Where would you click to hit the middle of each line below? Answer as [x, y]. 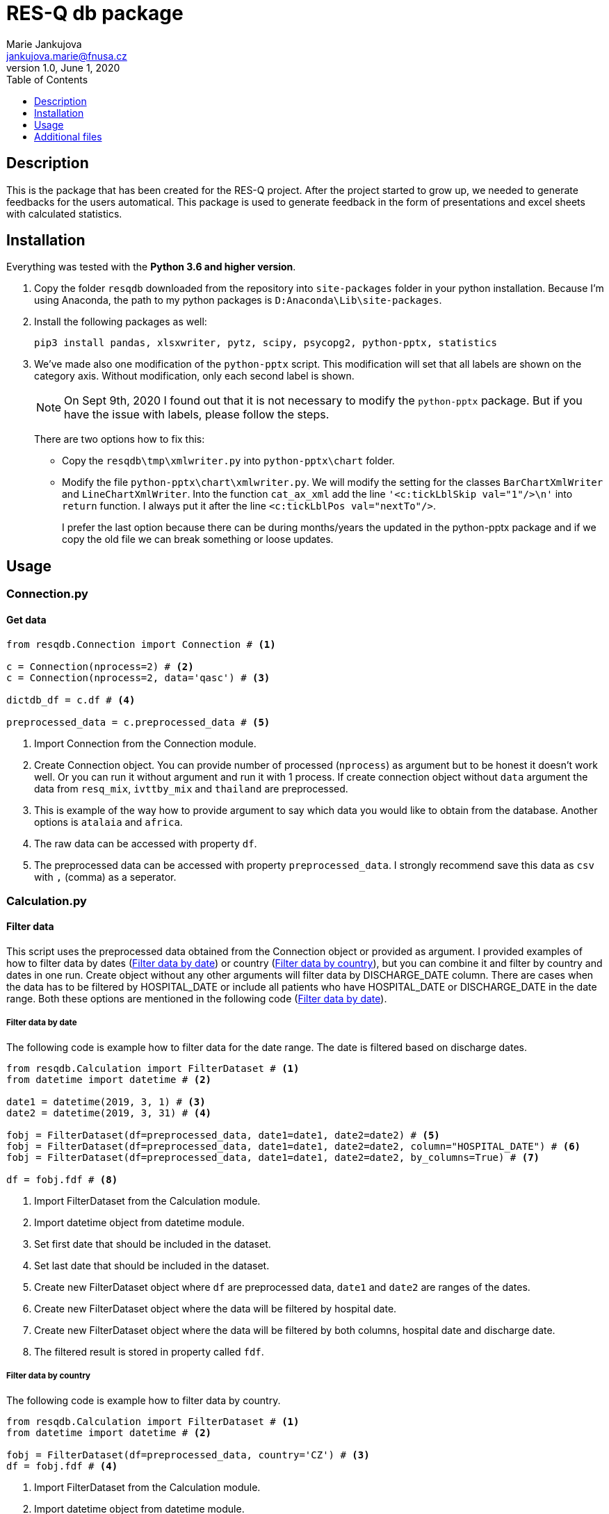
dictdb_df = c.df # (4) [71, 700]
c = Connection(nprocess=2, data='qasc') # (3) [138, 677]
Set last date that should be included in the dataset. [152, 1265]
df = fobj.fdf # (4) [62, 1466]
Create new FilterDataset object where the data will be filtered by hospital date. [216, 1308]
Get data [26, 619]
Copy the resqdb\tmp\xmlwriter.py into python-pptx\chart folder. [228, 461]
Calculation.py [47, 901]
